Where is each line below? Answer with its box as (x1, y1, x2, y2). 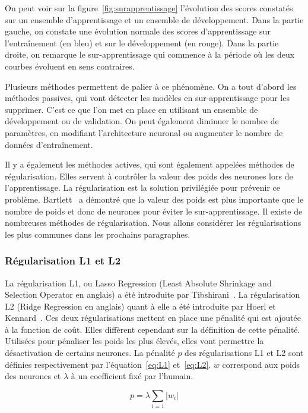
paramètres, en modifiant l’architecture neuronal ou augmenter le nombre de (5, 126, 283, 138)
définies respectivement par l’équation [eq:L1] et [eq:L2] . (5, 358, 211, 370)
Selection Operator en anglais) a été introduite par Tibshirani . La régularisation (5, 288, 300, 301)
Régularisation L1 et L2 (5, 253, 121, 268)
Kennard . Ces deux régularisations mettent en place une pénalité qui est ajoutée (5, 311, 301, 324)
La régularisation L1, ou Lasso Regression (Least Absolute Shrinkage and (5, 276, 272, 289)
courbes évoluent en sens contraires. (5, 59, 135, 72)
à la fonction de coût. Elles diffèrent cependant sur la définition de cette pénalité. (5, 323, 300, 335)
